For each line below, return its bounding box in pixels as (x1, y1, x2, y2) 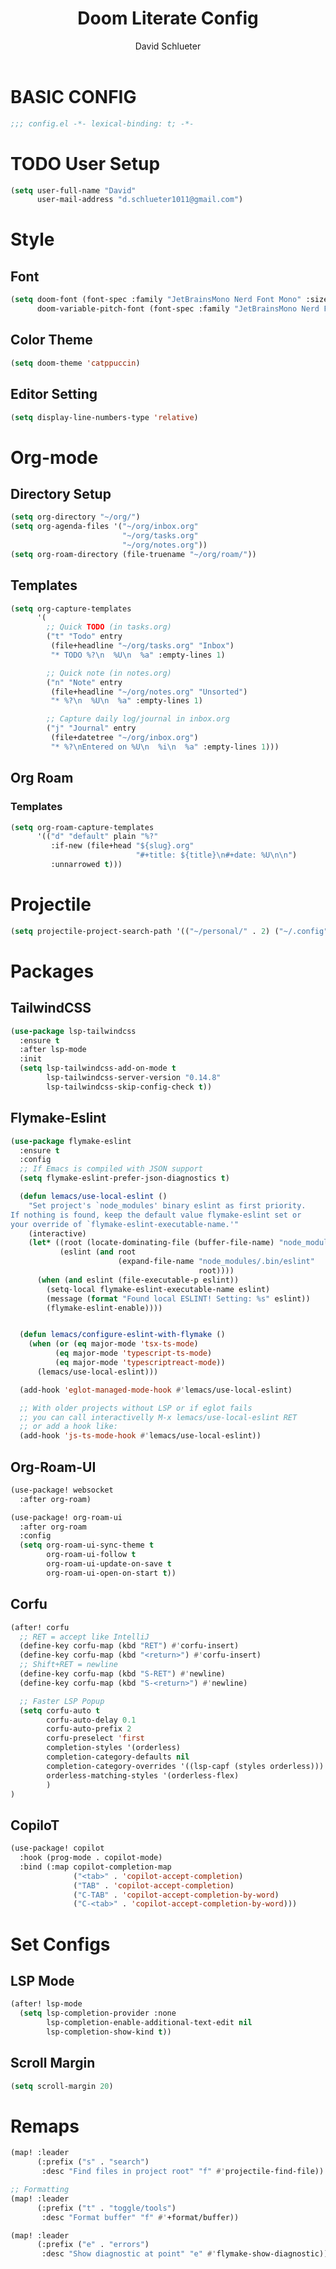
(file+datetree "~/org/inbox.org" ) (50, 733, 199, 743)
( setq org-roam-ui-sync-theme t (19, 1540, 155, 1551)
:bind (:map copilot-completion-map (19, 1862, 172, 1872)
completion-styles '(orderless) (46, 1743, 182, 1753)
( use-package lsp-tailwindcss (10, 1026, 137, 1036)
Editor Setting (10, 386, 98, 403)
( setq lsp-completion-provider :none (19, 2008, 177, 2019)
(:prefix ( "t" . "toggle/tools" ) (36, 2203, 177, 2213)
